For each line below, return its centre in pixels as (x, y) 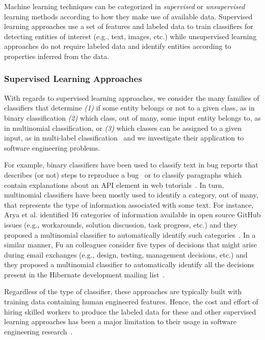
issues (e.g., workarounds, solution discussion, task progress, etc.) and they (121, 224)
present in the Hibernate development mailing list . (85, 274)
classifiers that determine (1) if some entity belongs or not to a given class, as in (129, 108)
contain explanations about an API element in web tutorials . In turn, (114, 185)
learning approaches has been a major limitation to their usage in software (120, 321)
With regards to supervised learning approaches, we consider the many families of (132, 97)
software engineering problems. (52, 147)
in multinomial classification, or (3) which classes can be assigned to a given (123, 127)
